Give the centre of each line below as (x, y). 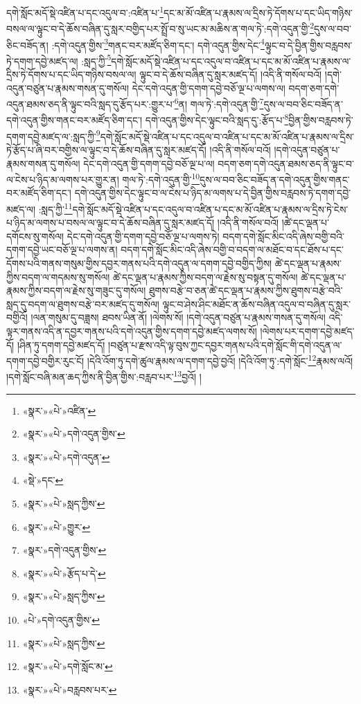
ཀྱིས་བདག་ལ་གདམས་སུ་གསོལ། (58, 277)
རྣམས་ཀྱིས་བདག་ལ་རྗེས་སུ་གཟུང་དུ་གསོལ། (76, 290)
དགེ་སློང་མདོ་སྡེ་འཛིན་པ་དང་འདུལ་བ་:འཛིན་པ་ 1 (85, 11)
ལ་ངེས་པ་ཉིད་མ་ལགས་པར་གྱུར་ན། (63, 179)
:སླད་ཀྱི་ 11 (55, 208)
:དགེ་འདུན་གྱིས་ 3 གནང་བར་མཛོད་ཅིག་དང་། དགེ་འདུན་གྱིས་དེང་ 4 (158, 44)
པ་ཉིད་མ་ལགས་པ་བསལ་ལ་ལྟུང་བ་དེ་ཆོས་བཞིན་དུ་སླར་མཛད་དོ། (111, 223)
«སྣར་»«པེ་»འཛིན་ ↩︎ (59, 410)
